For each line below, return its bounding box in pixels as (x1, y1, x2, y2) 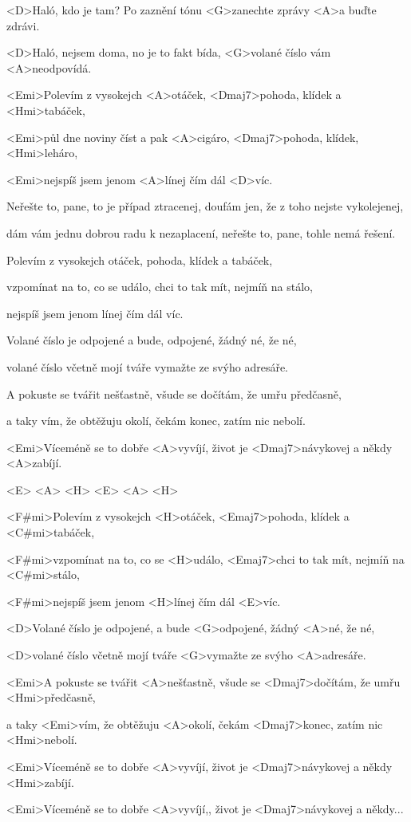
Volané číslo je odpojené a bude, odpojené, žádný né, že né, (6, 332, 297, 348)
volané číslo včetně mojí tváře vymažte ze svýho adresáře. (6, 358, 289, 375)
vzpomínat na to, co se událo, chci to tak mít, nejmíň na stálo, (6, 278, 313, 295)
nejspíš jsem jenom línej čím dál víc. (6, 305, 184, 321)
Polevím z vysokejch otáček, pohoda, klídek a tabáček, (6, 251, 273, 268)
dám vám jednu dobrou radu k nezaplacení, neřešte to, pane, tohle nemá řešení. (6, 224, 396, 241)
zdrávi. (6, 17, 40, 33)
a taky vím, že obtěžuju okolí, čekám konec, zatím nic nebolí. (6, 412, 306, 429)
